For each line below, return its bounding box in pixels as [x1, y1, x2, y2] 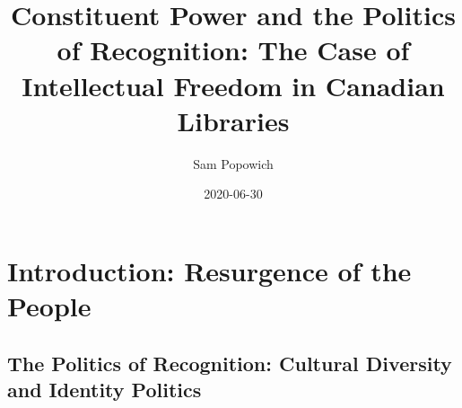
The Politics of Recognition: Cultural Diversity [7, 349, 452, 377]
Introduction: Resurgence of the [7, 252, 412, 288]
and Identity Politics [7, 376, 202, 404]
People [7, 288, 92, 324]
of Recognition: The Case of [57, 31, 410, 68]
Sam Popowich [193, 154, 274, 173]
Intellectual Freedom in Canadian [22, 67, 445, 103]
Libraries [177, 102, 290, 138]
